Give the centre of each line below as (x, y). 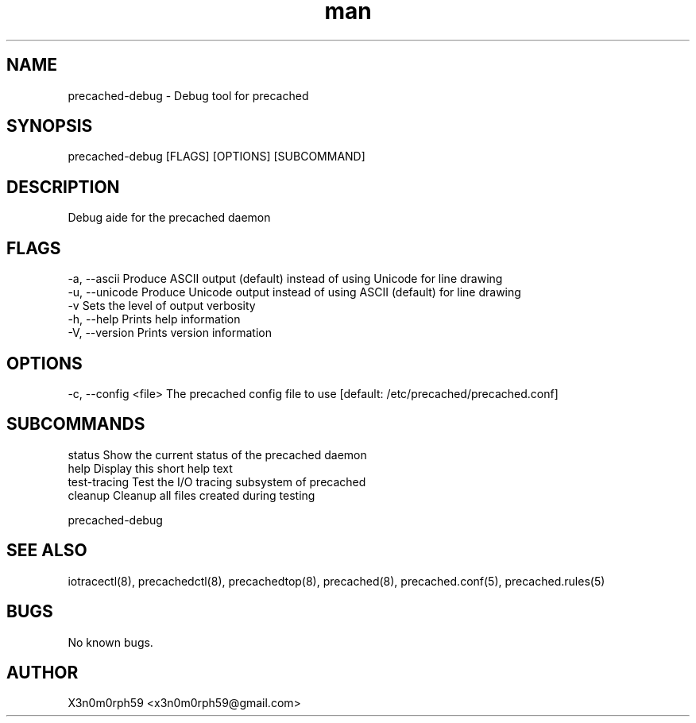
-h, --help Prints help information (154, 319)
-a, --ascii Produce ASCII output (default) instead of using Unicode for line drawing (285, 279)
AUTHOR (43, 672)
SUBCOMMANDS (76, 424)
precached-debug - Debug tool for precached (188, 95)
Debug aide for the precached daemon (169, 218)
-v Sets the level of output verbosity (162, 306)
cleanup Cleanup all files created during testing (191, 495)
